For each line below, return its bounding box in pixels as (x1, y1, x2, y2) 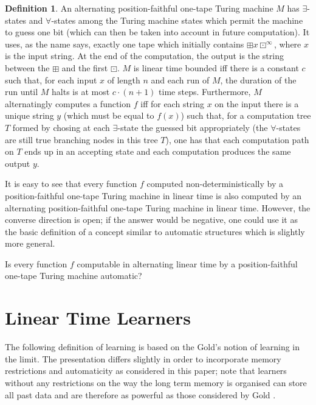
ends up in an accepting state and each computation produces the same (24, 145, 291, 158)
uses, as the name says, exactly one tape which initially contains (5, 37, 244, 50)
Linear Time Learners (5, 305, 191, 330)
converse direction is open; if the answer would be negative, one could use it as (5, 213, 298, 226)
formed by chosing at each (12, 121, 110, 133)
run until (5, 85, 38, 98)
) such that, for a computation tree (180, 109, 311, 122)
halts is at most (52, 85, 110, 98)
